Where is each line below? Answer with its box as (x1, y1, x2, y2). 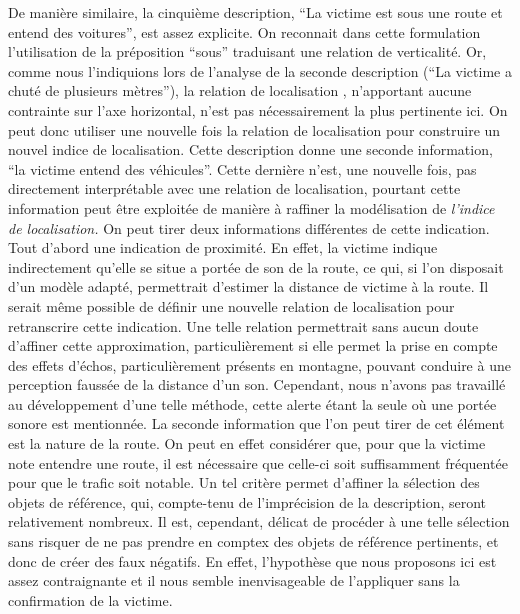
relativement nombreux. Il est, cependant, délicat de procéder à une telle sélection (8, 511, 510, 532)
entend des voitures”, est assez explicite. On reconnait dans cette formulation (8, 21, 481, 42)
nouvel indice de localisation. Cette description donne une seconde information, (8, 139, 493, 160)
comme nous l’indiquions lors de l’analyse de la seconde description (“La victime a (8, 60, 512, 81)
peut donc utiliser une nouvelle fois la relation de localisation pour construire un (8, 119, 501, 140)
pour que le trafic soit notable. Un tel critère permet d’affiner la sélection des (8, 472, 480, 493)
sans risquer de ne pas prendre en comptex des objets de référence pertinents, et (8, 531, 499, 552)
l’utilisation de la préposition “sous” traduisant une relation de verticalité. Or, (8, 41, 487, 62)
